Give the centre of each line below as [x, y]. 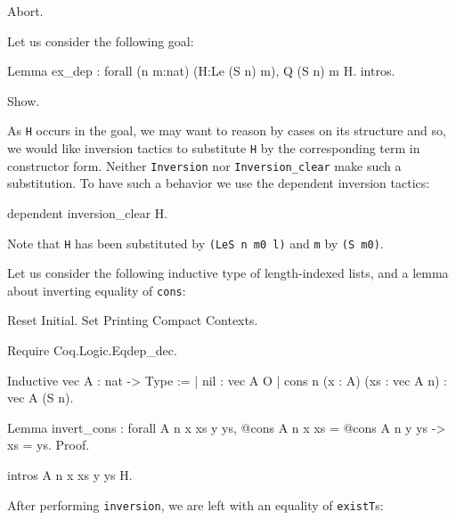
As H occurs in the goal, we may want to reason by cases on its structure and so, [227, 130]
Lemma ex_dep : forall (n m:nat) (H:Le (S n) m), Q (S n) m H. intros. [201, 71]
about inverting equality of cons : [97, 290]
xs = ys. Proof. [49, 445]
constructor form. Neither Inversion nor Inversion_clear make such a [204, 165]
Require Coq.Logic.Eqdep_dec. [92, 350]
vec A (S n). [41, 398]
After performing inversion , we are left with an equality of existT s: [195, 504]
